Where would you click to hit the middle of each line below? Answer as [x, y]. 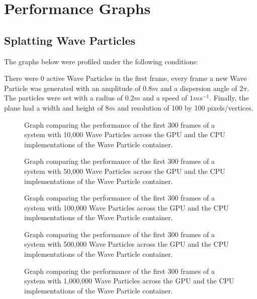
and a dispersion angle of [199, 88]
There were [21, 78]
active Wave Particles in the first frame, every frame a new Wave [147, 78]
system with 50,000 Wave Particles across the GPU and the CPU [125, 171]
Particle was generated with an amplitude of [72, 88]
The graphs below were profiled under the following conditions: [101, 61]
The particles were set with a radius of [63, 98]
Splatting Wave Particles [70, 40]
